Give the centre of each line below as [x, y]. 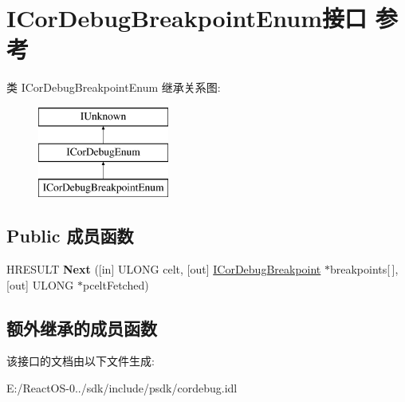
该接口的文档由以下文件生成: [81, 361]
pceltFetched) [116, 284]
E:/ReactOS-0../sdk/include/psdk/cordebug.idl [122, 388]
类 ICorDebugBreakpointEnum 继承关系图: [114, 87]
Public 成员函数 [70, 236]
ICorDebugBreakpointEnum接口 [187, 18]
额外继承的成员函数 [82, 327]
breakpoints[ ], [364, 269]
